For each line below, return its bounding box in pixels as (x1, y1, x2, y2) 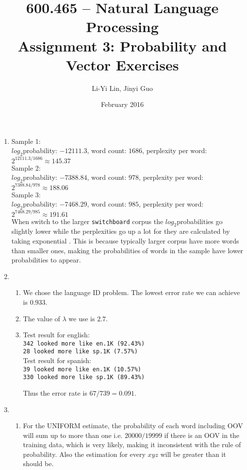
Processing (86, 17, 159, 36)
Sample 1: (11, 136, 41, 146)
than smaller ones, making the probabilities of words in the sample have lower (11, 245, 244, 255)
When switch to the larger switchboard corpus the (11, 216, 164, 226)
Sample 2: (11, 162, 41, 173)
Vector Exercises (66, 54, 179, 74)
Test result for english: (23, 330, 90, 340)
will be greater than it (160, 449, 226, 459)
